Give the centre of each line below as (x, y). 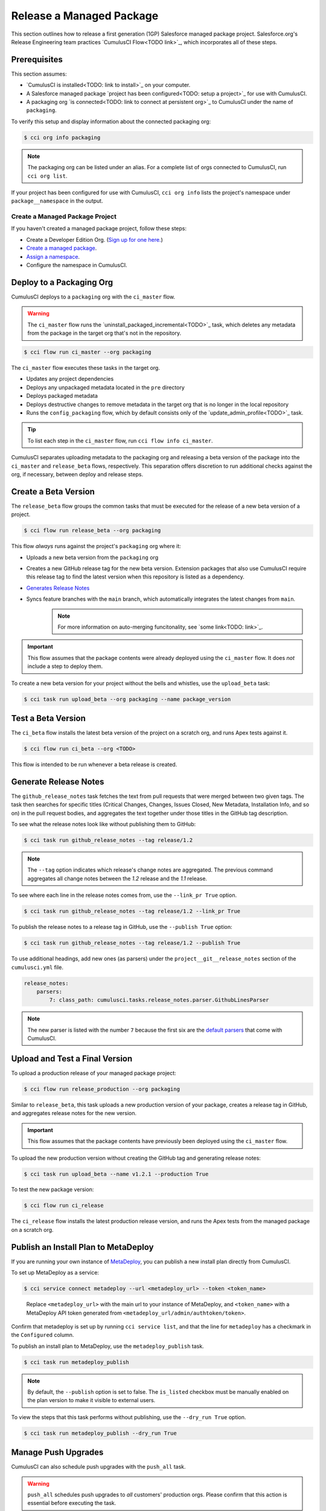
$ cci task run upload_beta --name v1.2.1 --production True (116, 1174)
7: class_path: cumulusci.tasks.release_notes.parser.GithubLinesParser (159, 1000)
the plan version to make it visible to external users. (91, 1400)
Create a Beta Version (53, 492)
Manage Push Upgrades (57, 1453)
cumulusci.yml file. (37, 967)
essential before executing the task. (72, 1503)
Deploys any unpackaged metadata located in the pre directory (106, 387)
